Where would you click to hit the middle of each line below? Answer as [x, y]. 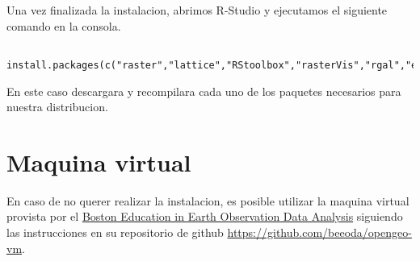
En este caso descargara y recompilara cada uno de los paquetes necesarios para [204, 91]
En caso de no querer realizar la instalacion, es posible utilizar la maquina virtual [208, 200]
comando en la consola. [64, 25]
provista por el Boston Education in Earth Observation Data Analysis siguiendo [205, 216]
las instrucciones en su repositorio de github [115, 232]
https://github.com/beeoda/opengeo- [319, 232]
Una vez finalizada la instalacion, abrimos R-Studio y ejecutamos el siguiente [197, 10]
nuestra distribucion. [57, 107]
